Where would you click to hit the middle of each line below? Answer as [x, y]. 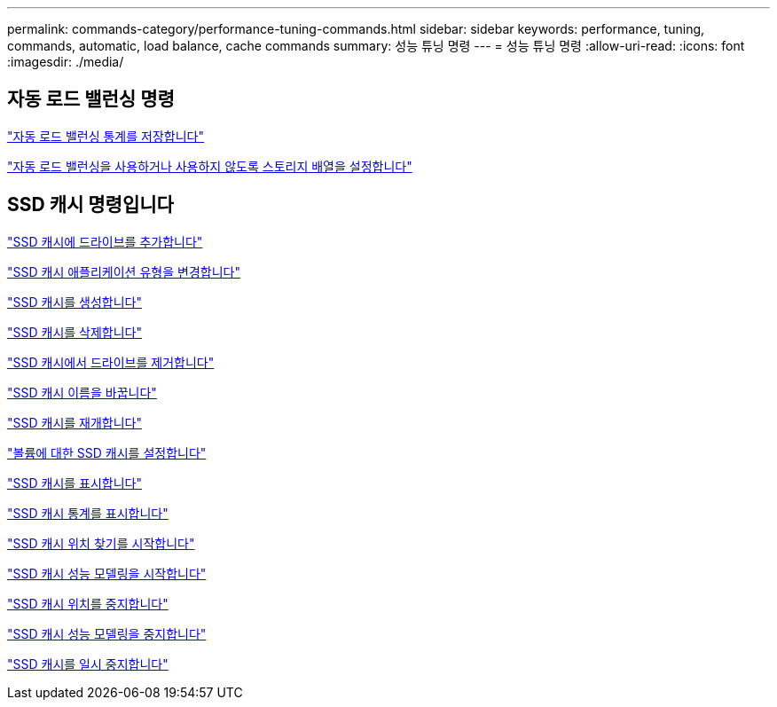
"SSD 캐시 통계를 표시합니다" [88, 513]
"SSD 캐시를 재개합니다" [75, 422]
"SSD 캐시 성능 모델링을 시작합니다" [107, 573]
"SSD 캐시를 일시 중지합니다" [88, 664]
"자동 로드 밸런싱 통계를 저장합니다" [106, 136]
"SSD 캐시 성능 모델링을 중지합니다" [107, 633]
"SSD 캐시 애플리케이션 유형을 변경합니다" [124, 271]
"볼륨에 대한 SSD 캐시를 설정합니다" [107, 452]
